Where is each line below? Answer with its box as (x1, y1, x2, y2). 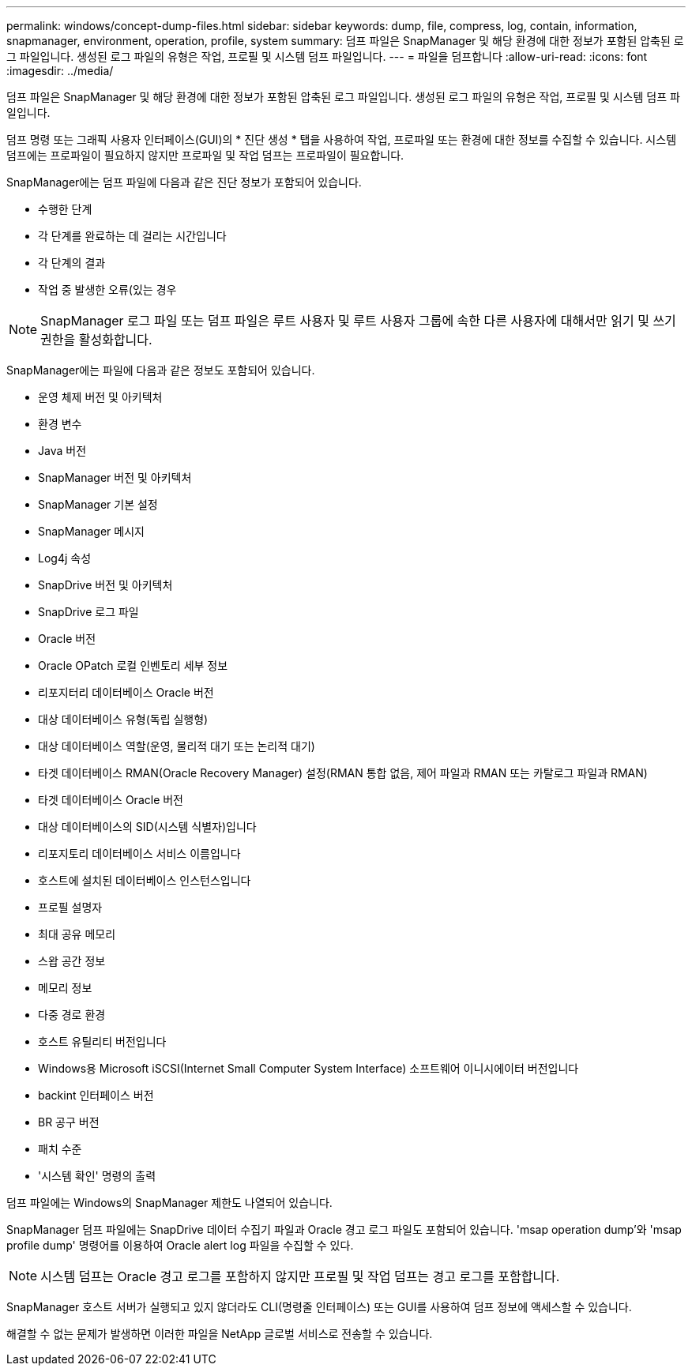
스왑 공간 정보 (38, 954, 106, 968)
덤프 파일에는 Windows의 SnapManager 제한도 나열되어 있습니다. (6, 1196, 333, 1209)
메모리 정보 (38, 981, 92, 994)
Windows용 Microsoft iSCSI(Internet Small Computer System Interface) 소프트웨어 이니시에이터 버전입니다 (38, 1062, 579, 1075)
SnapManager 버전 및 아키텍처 (38, 471, 192, 484)
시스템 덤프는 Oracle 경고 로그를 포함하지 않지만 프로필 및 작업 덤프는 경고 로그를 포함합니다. (40, 1269, 560, 1284)
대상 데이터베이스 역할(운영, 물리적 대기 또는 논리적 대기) (38, 739, 315, 753)
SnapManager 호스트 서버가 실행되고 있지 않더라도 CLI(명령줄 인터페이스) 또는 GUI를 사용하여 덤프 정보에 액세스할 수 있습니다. (6, 1300, 632, 1314)
